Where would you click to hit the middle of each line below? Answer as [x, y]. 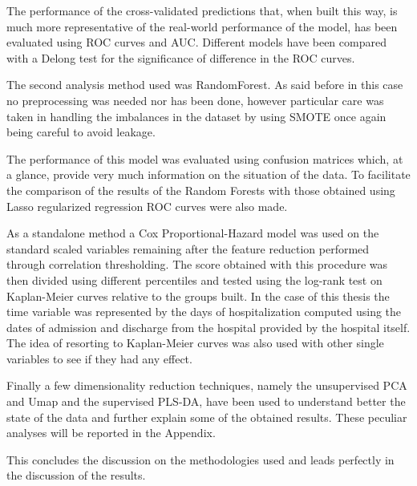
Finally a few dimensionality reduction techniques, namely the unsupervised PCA [207, 385]
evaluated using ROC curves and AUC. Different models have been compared [196, 42]
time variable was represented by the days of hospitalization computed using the [204, 312]
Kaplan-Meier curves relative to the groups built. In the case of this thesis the [198, 296]
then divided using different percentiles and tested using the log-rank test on [194, 279]
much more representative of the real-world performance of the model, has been [202, 26]
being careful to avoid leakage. [81, 132]
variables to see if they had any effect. [99, 358]
